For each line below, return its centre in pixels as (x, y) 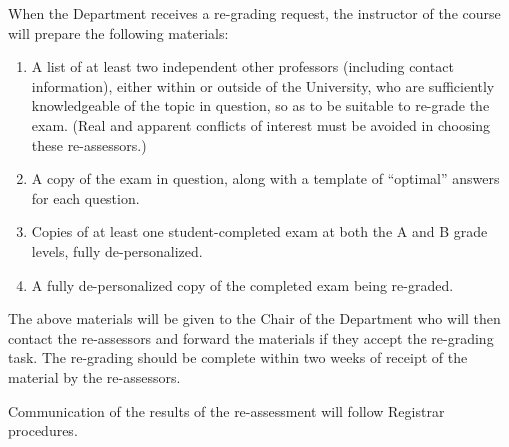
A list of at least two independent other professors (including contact (242, 66)
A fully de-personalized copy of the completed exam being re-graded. (242, 284)
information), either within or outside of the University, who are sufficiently (263, 85)
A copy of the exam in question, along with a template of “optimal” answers (265, 178)
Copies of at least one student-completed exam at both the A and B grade (259, 231)
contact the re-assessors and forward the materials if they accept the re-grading (251, 337)
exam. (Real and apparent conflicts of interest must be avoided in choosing (261, 124)
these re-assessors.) (89, 144)
